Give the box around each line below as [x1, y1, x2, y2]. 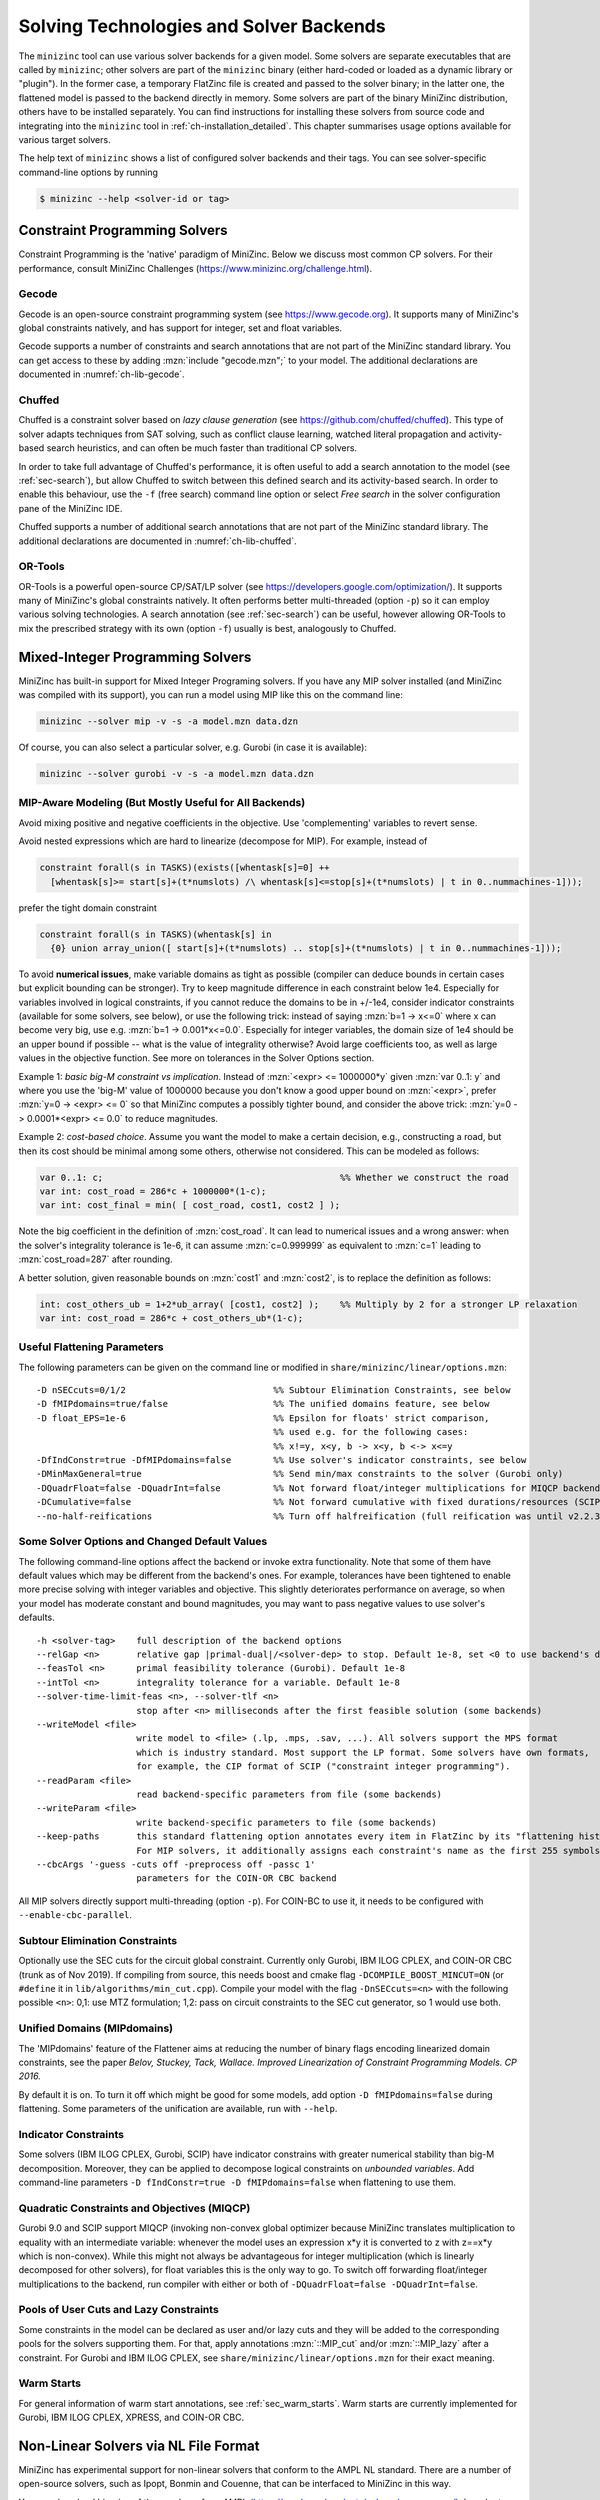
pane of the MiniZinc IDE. [18, 502, 123, 514]
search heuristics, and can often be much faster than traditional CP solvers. [46, 442, 358, 454]
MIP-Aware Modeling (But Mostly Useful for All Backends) [18, 796, 306, 810]
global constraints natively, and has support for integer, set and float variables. [18, 322, 343, 334]
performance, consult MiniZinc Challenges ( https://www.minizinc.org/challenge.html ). [18, 262, 373, 274]
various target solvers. [18, 133, 111, 145]
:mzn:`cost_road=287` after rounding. [18, 1253, 174, 1265]
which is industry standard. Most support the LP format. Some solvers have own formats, [136, 1746, 590, 1758]
